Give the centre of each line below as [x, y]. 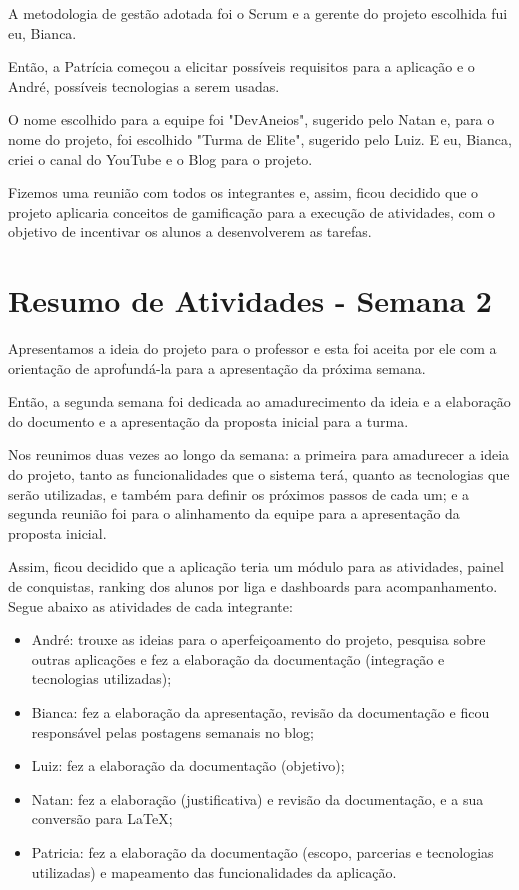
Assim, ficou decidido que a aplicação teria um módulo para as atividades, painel [256, 566]
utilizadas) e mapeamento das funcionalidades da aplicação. [214, 871]
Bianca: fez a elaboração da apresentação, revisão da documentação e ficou [260, 711]
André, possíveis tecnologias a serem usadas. [144, 85]
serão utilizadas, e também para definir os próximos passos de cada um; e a [239, 493]
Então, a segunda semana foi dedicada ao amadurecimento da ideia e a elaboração [259, 401]
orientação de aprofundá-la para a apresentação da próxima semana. [217, 367]
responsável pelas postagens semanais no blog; [172, 731]
